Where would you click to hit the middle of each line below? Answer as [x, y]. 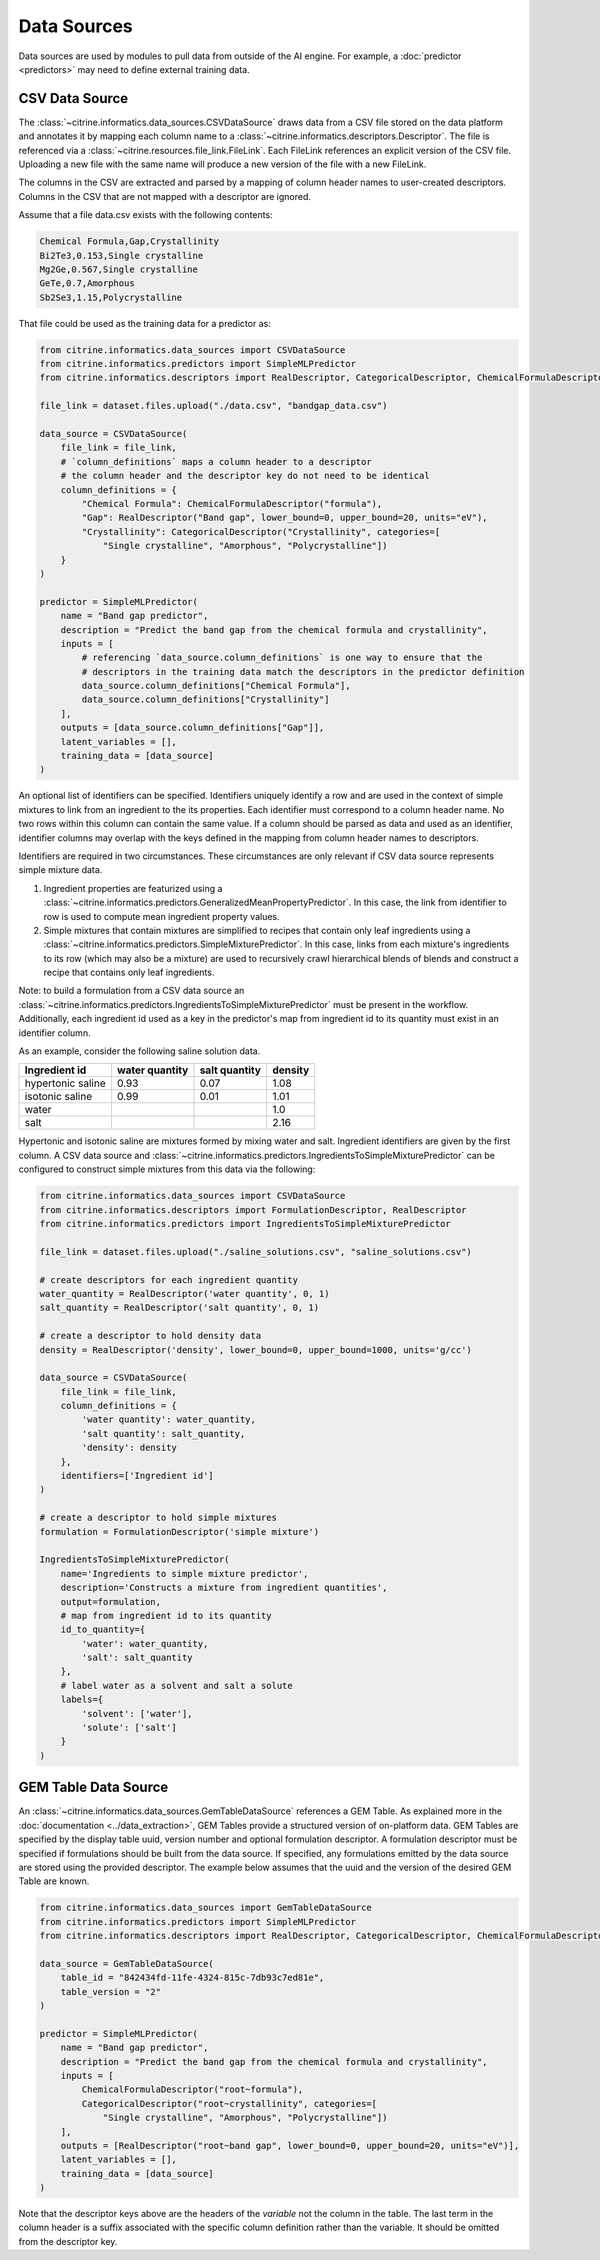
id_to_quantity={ [103, 1629]
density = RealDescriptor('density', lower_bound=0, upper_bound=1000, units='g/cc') [255, 1349]
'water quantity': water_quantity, [169, 1419]
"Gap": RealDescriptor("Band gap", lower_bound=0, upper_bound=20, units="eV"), [285, 518]
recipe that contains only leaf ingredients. [129, 972]
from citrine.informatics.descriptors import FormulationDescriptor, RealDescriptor [253, 1209]
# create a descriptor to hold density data [150, 1336]
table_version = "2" [111, 1991]
